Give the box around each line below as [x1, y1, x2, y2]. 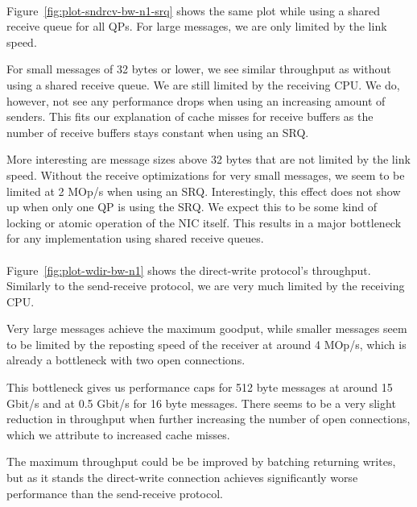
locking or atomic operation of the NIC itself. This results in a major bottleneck [6, 214, 402, 231]
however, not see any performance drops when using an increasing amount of [6, 92, 386, 109]
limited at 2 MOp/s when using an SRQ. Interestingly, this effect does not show [6, 182, 401, 199]
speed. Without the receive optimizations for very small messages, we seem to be [6, 166, 405, 183]
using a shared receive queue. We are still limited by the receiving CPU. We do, [6, 76, 400, 93]
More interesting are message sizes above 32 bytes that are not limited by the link [6, 151, 411, 168]
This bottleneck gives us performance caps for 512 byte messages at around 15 [6, 379, 393, 396]
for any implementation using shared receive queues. [6, 230, 264, 247]
